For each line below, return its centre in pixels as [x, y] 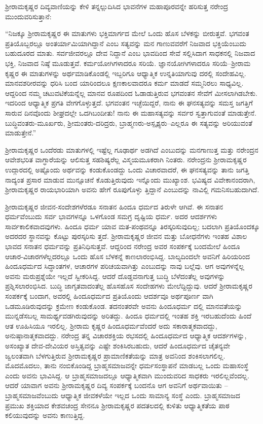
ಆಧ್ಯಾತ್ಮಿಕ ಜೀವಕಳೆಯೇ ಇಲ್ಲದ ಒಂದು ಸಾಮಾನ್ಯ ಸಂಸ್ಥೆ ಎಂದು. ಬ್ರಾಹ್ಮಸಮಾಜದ [150, 395]
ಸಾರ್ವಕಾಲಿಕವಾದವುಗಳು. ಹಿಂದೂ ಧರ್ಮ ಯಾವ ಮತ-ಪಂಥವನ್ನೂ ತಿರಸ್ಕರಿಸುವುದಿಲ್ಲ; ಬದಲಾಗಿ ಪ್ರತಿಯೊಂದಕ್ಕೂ [133, 226]
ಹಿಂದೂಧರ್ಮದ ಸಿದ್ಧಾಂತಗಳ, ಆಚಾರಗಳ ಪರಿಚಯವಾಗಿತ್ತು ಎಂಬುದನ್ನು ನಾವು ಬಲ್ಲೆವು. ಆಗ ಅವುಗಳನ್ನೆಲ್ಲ [125, 266]
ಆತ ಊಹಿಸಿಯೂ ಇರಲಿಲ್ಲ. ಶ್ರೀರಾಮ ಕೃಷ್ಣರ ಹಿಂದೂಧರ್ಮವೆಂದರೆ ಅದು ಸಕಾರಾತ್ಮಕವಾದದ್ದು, [111, 325]
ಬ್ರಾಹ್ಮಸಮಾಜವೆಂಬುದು [32, 395]
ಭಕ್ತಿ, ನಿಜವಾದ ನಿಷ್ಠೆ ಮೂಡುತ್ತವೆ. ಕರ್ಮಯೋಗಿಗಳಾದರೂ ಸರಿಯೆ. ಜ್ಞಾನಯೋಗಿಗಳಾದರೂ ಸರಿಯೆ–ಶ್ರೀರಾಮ [128, 63]
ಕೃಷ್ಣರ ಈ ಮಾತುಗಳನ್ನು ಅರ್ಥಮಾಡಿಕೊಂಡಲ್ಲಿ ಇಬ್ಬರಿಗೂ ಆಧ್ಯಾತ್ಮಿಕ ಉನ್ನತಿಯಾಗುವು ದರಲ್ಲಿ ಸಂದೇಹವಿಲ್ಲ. [126, 73]
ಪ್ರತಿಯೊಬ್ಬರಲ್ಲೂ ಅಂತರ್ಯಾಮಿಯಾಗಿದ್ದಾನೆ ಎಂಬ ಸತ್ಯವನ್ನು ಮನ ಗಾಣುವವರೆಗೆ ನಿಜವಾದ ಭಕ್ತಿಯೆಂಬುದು [126, 43]
